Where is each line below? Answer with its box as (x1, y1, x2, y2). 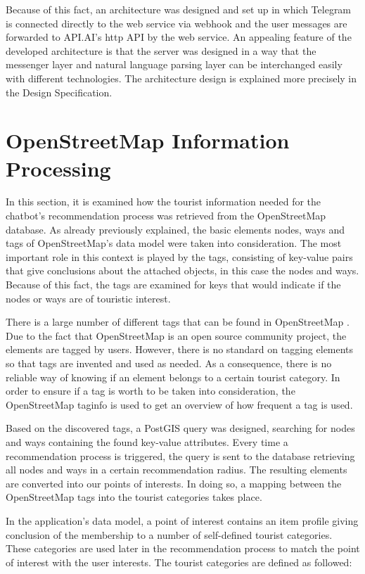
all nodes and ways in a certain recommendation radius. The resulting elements (6, 462, 347, 477)
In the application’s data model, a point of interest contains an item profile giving (6, 513, 359, 528)
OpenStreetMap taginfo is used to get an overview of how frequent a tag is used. (6, 397, 353, 412)
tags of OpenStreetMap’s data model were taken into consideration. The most (6, 236, 342, 250)
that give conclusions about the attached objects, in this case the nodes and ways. (6, 263, 359, 278)
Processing (6, 153, 111, 182)
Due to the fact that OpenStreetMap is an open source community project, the (6, 328, 347, 343)
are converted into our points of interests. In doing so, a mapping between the (6, 476, 342, 490)
